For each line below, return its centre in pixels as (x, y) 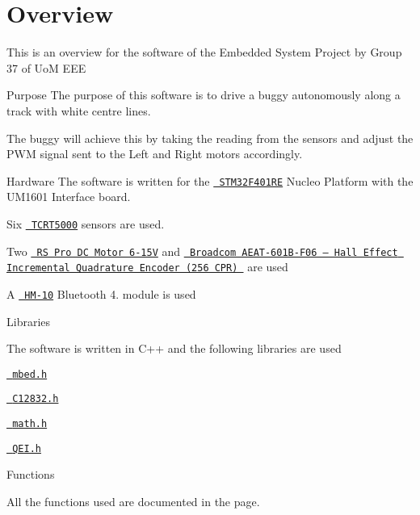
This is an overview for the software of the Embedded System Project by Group (204, 52)
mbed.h (30, 374)
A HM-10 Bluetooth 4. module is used (101, 293)
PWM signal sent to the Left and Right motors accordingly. (155, 154)
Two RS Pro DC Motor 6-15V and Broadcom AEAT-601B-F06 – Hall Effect (202, 251)
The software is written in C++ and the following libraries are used (174, 348)
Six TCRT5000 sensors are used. (86, 223)
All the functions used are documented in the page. (133, 501)
